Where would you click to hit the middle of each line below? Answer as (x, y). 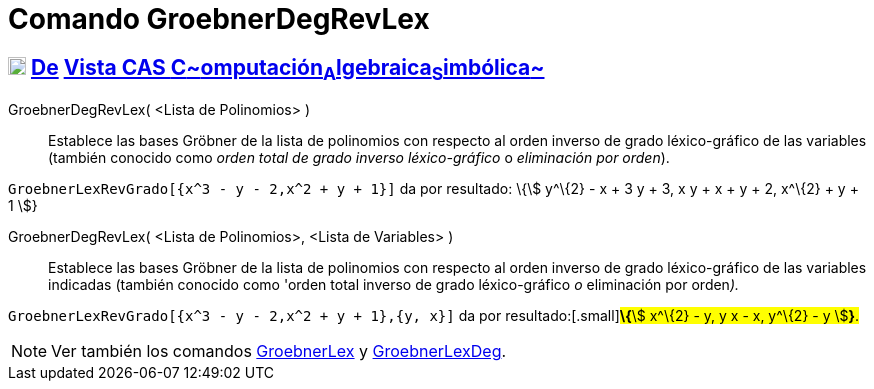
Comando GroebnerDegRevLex (219, 19)
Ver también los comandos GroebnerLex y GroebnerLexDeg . (279, 351)
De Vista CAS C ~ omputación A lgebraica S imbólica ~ (287, 69)
